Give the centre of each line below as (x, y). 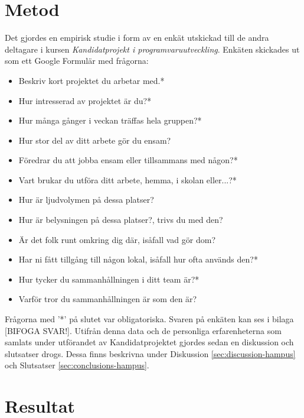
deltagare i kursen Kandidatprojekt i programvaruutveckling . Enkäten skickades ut (152, 49)
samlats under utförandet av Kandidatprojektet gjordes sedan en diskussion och (149, 342)
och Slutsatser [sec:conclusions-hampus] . (77, 365)
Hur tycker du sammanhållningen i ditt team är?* (109, 279)
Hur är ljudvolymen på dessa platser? (86, 200)
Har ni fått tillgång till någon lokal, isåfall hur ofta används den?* (138, 259)
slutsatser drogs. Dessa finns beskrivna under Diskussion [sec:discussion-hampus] (150, 353)
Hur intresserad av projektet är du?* (85, 100)
